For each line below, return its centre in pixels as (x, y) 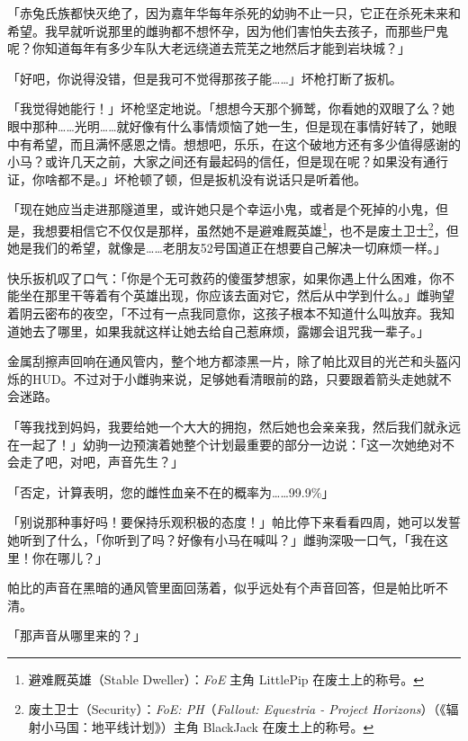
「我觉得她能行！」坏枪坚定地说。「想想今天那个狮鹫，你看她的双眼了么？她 (231, 108)
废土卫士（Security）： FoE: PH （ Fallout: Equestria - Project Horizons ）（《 (237, 709)
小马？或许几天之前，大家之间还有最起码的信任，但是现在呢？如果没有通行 (228, 161)
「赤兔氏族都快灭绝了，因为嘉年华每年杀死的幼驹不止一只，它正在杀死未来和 (234, 13)
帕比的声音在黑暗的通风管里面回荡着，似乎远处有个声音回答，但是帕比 (215, 588)
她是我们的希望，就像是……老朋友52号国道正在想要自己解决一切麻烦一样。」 (227, 248)
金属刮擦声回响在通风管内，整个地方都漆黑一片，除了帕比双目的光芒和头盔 (228, 361)
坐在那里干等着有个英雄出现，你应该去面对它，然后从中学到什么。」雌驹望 (237, 295)
